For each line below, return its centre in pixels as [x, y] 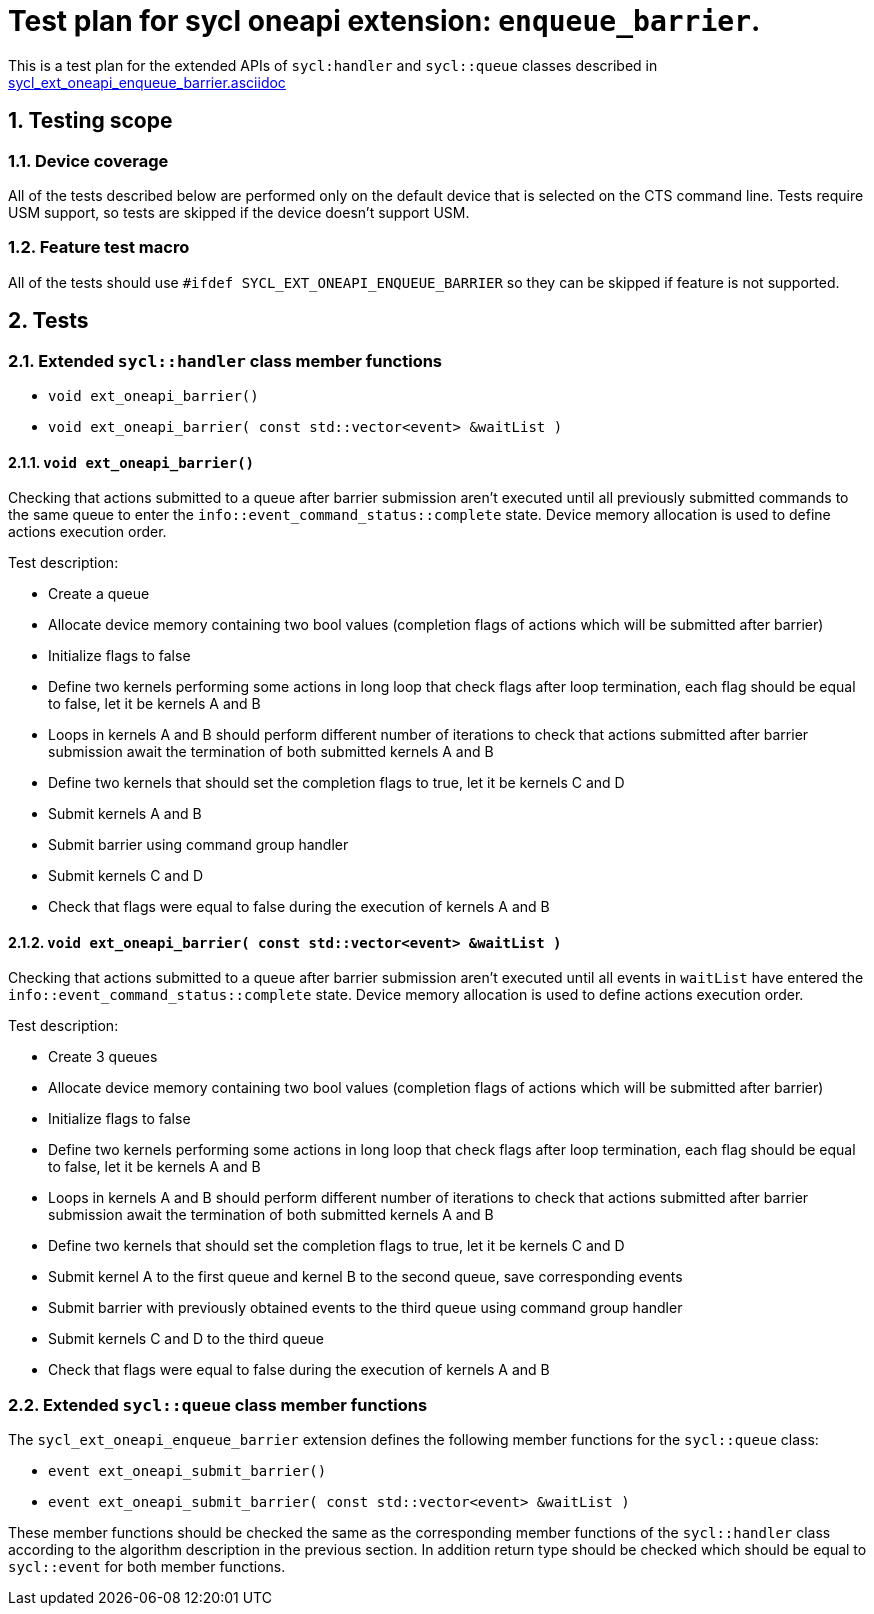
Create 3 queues [103, 1057]
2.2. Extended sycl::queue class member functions [218, 1404]
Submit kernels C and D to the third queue [186, 1339]
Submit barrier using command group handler [198, 845]
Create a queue [99, 594]
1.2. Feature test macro [99, 247]
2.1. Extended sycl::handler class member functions [225, 360]
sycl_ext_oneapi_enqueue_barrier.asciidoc [147, 82]
